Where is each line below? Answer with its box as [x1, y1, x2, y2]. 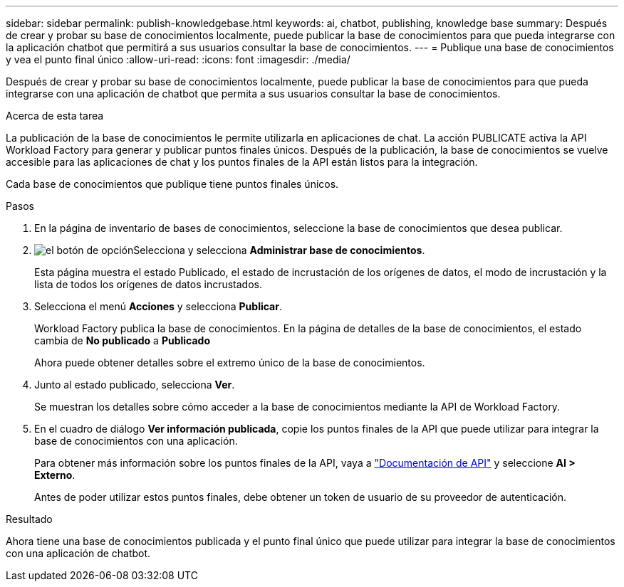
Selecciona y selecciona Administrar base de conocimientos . [133, 244, 425, 256]
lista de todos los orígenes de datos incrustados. [34, 278, 263, 290]
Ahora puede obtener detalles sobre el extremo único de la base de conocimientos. [34, 356, 425, 369]
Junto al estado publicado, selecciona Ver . [34, 379, 235, 391]
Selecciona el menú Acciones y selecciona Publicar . [34, 300, 282, 312]
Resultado [6, 513, 53, 525]
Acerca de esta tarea [6, 110, 104, 122]
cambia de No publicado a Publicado [34, 334, 211, 347]
